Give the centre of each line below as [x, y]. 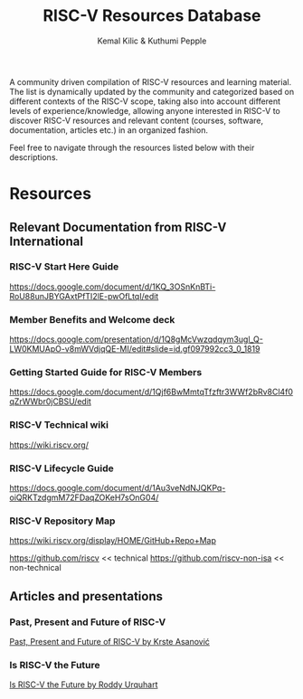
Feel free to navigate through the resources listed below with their [132, 147]
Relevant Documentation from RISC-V [118, 227]
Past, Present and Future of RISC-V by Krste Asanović [110, 641]
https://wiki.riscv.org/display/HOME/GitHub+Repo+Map [113, 541]
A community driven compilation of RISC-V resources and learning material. [151, 81]
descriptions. [34, 157]
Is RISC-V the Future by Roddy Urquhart [84, 685]
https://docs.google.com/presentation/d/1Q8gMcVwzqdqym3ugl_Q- [137, 339]
